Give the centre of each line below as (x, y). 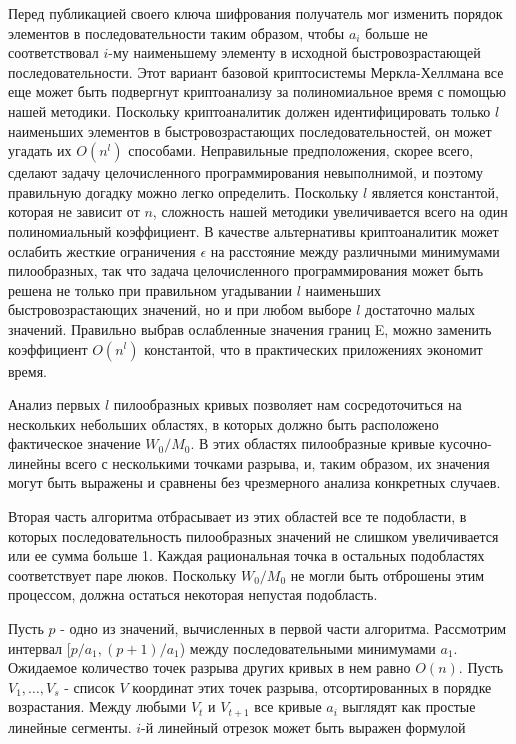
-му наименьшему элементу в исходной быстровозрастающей (294, 52)
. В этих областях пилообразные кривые (312, 443)
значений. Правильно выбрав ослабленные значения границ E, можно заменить (250, 328)
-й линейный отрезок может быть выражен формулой (303, 726)
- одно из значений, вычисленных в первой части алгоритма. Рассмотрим (283, 628)
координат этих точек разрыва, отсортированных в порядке (312, 686)
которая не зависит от (74, 211)
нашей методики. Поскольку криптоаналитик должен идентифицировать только (249, 110)
